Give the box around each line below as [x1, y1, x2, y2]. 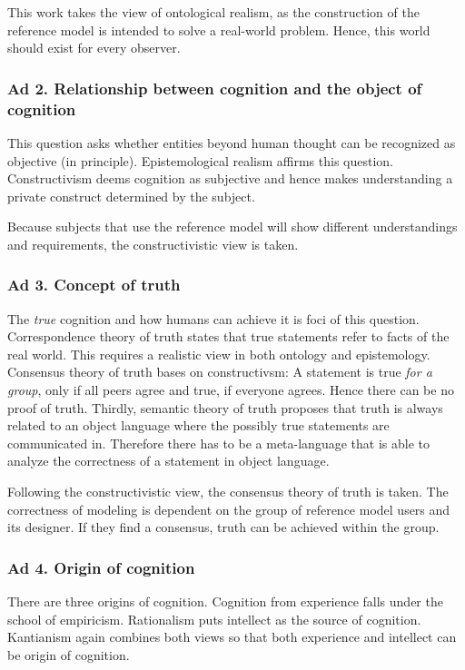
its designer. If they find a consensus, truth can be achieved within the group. [7, 517, 440, 537]
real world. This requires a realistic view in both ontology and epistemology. [7, 344, 430, 363]
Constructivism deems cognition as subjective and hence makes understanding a [7, 169, 453, 188]
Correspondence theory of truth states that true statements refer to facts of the [7, 327, 450, 346]
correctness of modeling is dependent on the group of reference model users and [7, 499, 450, 518]
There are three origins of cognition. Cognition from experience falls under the [7, 592, 443, 611]
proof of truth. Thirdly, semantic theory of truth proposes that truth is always [7, 398, 443, 417]
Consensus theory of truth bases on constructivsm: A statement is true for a [7, 362, 432, 381]
